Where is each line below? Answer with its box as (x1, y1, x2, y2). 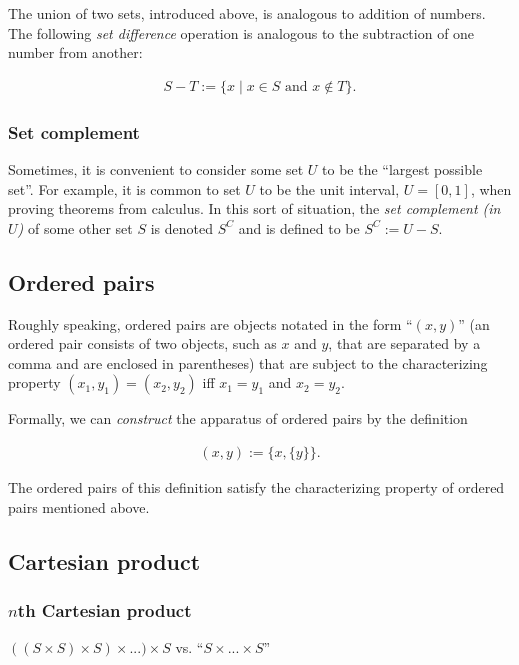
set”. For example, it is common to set (8, 178, 241, 199)
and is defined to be (238, 217, 360, 238)
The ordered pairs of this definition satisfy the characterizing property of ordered (8, 477, 505, 498)
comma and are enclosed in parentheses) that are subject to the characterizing (8, 352, 488, 373)
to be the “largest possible (322, 159, 483, 180)
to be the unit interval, (259, 178, 400, 199)
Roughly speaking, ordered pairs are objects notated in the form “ (8, 313, 413, 334)
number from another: (8, 42, 143, 63)
